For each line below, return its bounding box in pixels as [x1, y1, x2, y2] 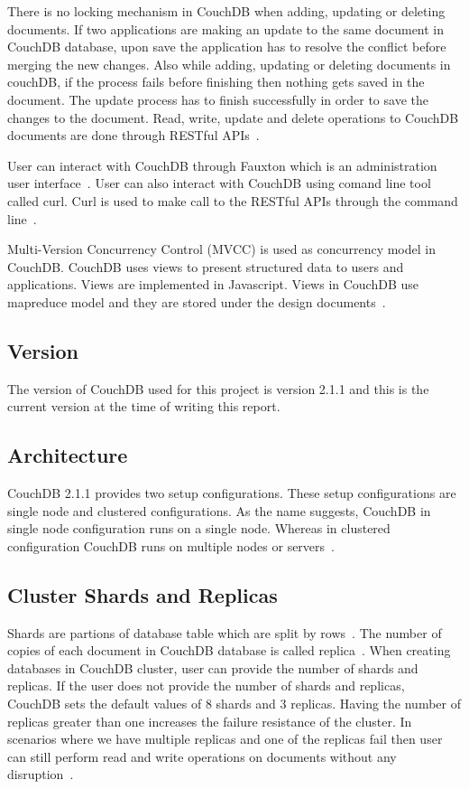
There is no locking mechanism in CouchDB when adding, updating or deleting [7, 2, 446, 20]
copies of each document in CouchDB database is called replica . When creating [7, 641, 451, 660]
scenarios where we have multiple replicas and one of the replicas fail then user [7, 729, 443, 748]
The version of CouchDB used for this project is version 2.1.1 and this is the [7, 379, 429, 398]
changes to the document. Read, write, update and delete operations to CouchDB [7, 108, 459, 127]
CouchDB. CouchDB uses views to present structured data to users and [7, 257, 404, 276]
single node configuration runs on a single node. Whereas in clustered [7, 519, 391, 538]
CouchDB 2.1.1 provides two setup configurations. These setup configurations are [7, 484, 456, 503]
